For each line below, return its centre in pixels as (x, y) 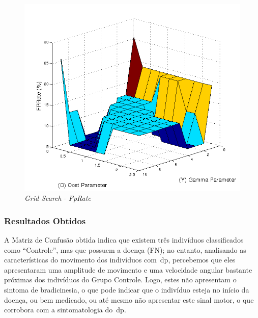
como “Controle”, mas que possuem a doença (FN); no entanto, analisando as (125, 249)
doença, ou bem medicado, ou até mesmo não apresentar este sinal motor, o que (129, 299)
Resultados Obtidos (45, 220)
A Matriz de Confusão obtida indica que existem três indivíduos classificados (124, 239)
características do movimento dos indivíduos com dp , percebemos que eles (120, 260)
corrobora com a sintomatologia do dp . (65, 310)
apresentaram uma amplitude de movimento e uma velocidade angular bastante (128, 269)
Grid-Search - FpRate (58, 198)
